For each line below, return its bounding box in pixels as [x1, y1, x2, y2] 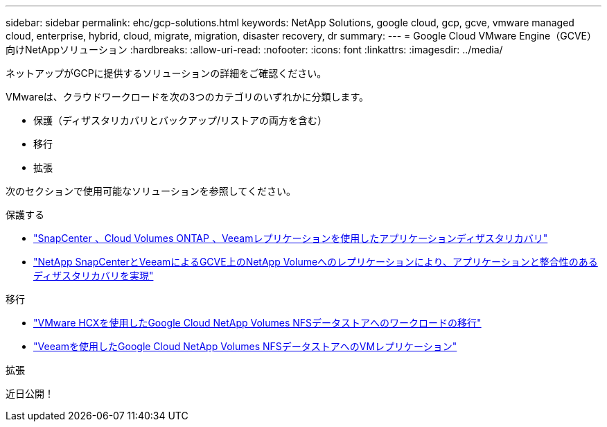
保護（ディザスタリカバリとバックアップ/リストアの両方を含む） [33, 114, 327, 126]
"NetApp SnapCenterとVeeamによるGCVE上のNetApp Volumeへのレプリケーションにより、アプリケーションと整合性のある [33, 256, 598, 268]
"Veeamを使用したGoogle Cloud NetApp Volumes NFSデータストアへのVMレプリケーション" [33, 340, 457, 352]
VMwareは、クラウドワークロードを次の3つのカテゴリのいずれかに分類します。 [6, 91, 369, 103]
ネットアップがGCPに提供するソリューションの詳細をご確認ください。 [6, 67, 327, 79]
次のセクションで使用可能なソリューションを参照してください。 [6, 185, 296, 197]
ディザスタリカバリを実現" [33, 270, 154, 281]
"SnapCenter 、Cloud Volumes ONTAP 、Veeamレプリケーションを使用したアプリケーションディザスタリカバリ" [33, 232, 548, 244]
